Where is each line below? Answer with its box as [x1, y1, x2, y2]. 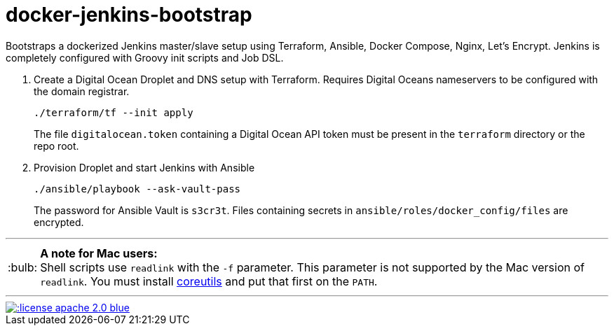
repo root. [34, 139, 79, 152]
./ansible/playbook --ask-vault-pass [34, 183, 241, 195]
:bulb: [8, 260, 38, 274]
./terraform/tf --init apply [34, 106, 193, 118]
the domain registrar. [34, 85, 130, 97]
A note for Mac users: [40, 246, 158, 260]
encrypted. [34, 216, 84, 228]
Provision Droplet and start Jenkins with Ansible [34, 161, 255, 174]
